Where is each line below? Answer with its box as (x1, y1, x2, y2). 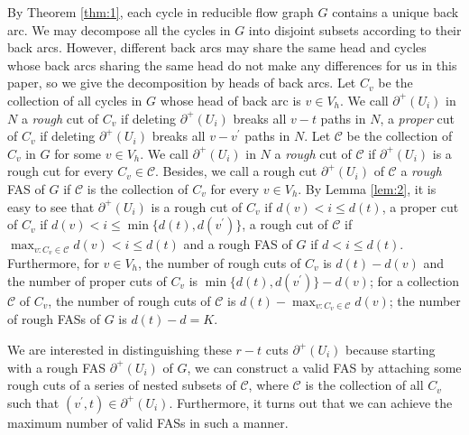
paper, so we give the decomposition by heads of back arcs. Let (7, 73, 356, 92)
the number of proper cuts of (7, 271, 167, 290)
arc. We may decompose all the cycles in (7, 20, 231, 39)
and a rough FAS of (183, 235, 292, 254)
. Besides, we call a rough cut (155, 162, 317, 180)
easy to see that (7, 197, 95, 216)
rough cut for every (7, 162, 114, 180)
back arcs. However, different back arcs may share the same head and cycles (7, 38, 427, 57)
